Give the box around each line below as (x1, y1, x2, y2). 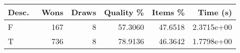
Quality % (104, 6, 144, 18)
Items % (152, 6, 185, 18)
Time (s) (198, 6, 232, 18)
